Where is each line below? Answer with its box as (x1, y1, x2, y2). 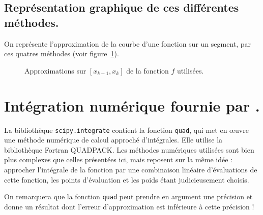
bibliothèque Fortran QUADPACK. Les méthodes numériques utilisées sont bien (4, 144, 254, 155)
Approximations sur (24, 65, 86, 76)
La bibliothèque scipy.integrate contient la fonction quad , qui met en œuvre (4, 124, 249, 135)
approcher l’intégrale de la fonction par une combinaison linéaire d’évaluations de (4, 164, 257, 174)
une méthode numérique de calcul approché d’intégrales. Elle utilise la (4, 134, 223, 145)
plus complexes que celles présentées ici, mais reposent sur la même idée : (4, 154, 233, 165)
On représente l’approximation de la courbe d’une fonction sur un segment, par (4, 38, 251, 49)
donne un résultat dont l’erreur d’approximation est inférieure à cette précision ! (4, 201, 254, 211)
